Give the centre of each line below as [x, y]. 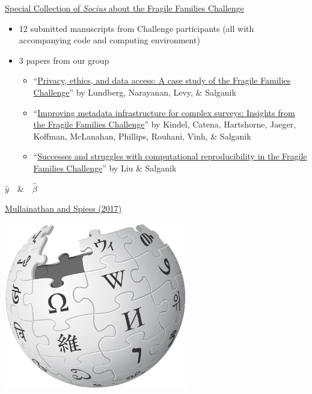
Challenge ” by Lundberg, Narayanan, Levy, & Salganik [135, 92]
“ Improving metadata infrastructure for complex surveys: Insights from [164, 112]
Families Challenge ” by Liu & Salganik [105, 168]
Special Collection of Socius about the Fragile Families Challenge [124, 8]
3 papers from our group [64, 60]
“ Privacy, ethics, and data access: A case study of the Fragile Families [162, 80]
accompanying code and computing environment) [109, 40]
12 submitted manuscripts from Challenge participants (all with [136, 28]
